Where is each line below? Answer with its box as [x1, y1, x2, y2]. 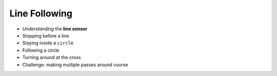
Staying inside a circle [22, 40, 74, 46]
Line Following [9, 8, 73, 19]
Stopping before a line [22, 32, 69, 39]
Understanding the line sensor [22, 26, 88, 32]
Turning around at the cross [22, 54, 82, 61]
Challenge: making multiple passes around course [22, 62, 128, 68]
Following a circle [22, 47, 60, 53]
